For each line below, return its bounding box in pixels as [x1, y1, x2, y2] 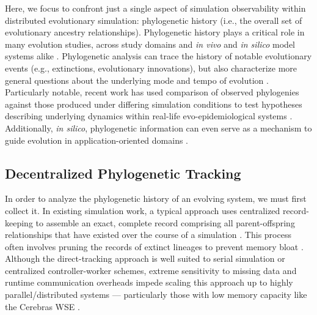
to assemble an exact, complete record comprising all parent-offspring [35, 216, 295, 229]
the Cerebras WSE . [5, 300, 80, 313]
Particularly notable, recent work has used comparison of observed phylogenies [5, 86, 299, 98]
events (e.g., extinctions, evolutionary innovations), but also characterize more [5, 61, 297, 74]
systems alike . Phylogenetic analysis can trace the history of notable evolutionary [5, 50, 312, 62]
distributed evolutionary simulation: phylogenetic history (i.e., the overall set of [5, 13, 302, 26]
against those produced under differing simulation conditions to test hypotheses [5, 97, 302, 110]
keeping [5, 216, 33, 229]
